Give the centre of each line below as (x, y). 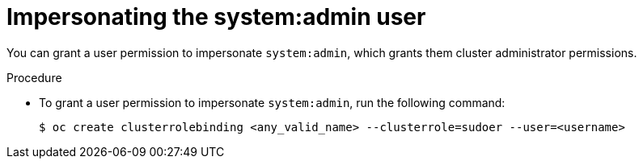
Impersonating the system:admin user (216, 17)
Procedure (34, 77)
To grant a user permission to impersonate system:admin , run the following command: (272, 102)
